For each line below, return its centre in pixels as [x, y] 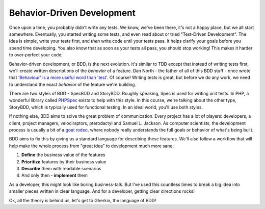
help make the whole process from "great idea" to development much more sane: [92, 146]
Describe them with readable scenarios [61, 168]
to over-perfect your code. [36, 55]
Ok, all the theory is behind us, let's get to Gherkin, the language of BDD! [83, 200]
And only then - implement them [54, 175]
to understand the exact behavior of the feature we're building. [73, 84]
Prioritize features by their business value [64, 161]
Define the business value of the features [63, 155]
